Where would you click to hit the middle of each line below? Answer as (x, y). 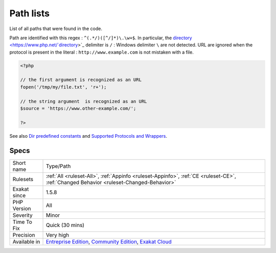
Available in (26, 241)
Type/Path (58, 166)
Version (22, 208)
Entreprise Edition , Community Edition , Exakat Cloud (109, 241)
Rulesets (23, 179)
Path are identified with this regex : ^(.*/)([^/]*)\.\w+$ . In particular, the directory (101, 38)
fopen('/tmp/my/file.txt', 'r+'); (63, 87)
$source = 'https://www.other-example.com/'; (78, 109)
